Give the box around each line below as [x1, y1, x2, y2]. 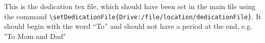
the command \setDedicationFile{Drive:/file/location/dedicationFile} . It [4, 11, 261, 21]
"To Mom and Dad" [4, 30, 66, 41]
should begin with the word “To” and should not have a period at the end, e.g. [4, 21, 253, 31]
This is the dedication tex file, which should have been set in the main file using [4, 1, 256, 11]
